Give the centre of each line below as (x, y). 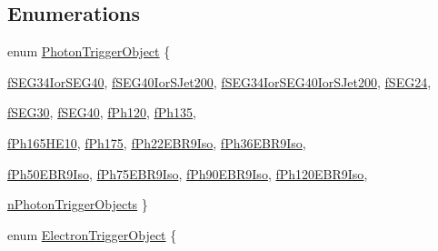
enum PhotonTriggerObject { (89, 51)
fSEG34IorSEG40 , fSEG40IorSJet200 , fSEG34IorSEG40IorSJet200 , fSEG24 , (219, 81)
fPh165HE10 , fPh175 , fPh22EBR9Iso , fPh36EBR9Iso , (157, 142)
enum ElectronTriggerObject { (92, 234)
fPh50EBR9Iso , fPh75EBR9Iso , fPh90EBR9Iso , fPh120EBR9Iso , (188, 173)
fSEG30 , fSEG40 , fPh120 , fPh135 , (102, 112)
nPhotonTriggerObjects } (78, 204)
